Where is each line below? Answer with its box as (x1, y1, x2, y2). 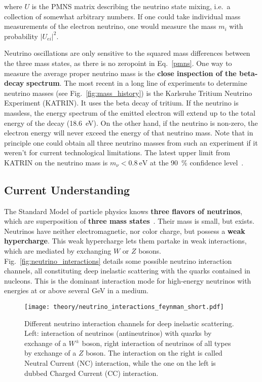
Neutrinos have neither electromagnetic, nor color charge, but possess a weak (4, 225, 245, 236)
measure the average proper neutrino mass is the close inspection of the (4, 67, 237, 78)
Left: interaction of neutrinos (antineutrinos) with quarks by (24, 328, 212, 338)
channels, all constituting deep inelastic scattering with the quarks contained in (4, 265, 250, 276)
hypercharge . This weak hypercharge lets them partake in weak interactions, (4, 235, 247, 246)
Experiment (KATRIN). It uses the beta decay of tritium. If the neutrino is (4, 97, 239, 108)
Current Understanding (4, 182, 130, 197)
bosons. (138, 246, 162, 256)
